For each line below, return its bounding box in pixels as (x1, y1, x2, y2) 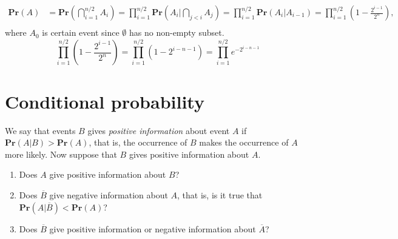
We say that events (5, 124, 76, 136)
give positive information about (49, 168, 166, 181)
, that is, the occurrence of (89, 136, 187, 149)
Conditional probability (5, 89, 204, 113)
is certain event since (42, 26, 120, 39)
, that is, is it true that (177, 188, 263, 201)
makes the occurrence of (199, 136, 289, 149)
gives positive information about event (87, 124, 230, 136)
